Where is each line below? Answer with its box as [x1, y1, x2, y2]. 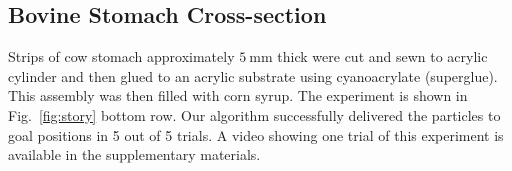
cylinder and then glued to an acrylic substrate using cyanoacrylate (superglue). [8, 65, 498, 86]
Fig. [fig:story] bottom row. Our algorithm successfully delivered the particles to [8, 104, 501, 125]
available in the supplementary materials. [8, 144, 261, 165]
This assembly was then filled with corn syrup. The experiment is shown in [8, 85, 468, 106]
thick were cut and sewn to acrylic [277, 46, 488, 67]
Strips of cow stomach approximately [8, 46, 235, 67]
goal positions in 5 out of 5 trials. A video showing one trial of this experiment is [8, 124, 504, 145]
